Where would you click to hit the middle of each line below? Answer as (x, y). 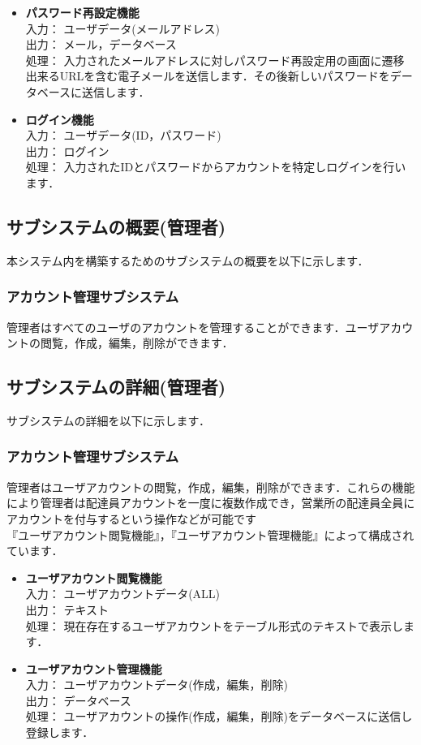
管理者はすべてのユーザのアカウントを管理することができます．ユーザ (193, 327)
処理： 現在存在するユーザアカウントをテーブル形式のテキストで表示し (214, 625)
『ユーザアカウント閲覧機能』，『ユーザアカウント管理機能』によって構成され (210, 534)
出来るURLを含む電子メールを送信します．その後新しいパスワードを (208, 76)
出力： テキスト (67, 609)
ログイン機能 (60, 119)
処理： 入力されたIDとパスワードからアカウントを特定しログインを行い (216, 167)
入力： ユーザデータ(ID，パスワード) (123, 135)
